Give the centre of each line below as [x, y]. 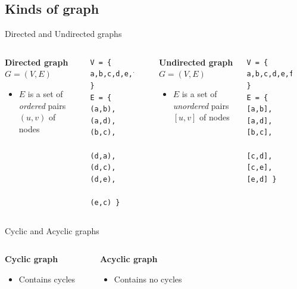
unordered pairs [201, 105]
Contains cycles [47, 279]
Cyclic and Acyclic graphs [52, 230]
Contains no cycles [148, 279]
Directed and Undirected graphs [63, 34]
